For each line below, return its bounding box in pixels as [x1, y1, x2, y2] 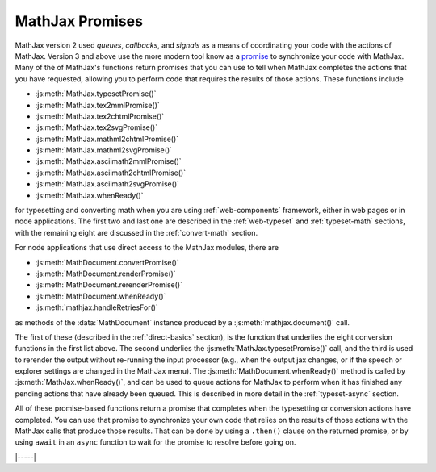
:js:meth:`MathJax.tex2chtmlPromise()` [35, 111, 165, 121]
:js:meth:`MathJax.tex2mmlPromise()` [35, 100, 161, 110]
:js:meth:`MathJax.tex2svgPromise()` [35, 123, 157, 132]
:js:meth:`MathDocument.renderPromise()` [35, 269, 177, 278]
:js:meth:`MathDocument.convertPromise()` [35, 257, 179, 267]
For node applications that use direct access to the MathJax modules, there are [15, 243, 279, 253]
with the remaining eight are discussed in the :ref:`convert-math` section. [15, 228, 258, 237]
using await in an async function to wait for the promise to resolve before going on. [15, 437, 296, 447]
